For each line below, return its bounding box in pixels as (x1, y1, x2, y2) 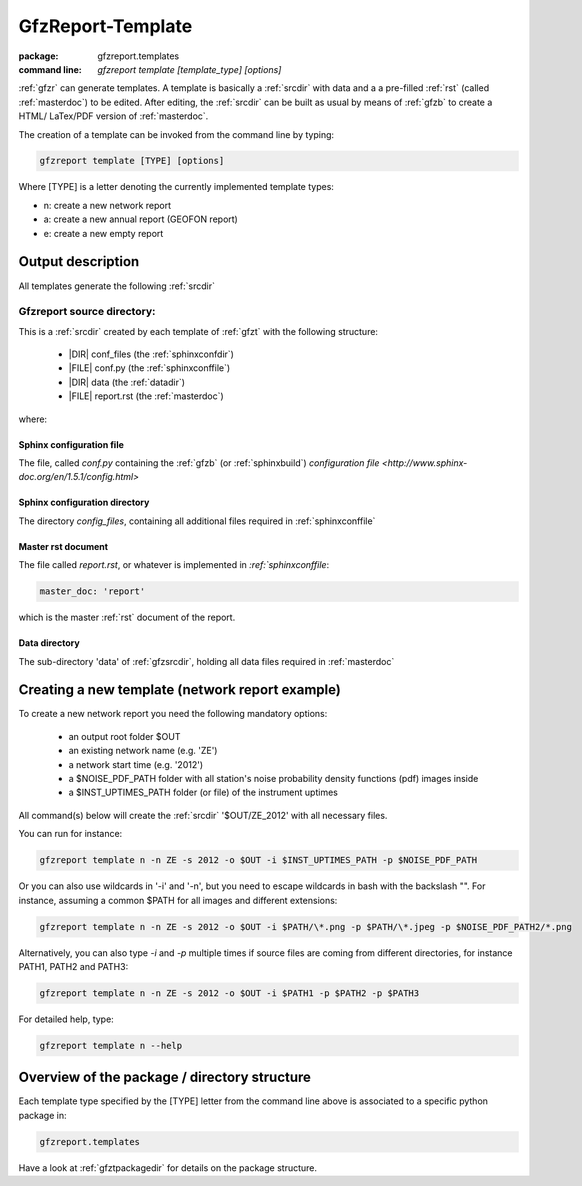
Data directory (18, 637, 80, 649)
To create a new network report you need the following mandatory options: (18, 708, 328, 720)
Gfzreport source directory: (18, 305, 156, 319)
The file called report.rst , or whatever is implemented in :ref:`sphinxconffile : (18, 559, 330, 571)
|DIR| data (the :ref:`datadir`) (68, 376, 185, 388)
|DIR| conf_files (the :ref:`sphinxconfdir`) (68, 348, 235, 360)
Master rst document (18, 540, 109, 552)
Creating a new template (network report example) (18, 681, 342, 699)
